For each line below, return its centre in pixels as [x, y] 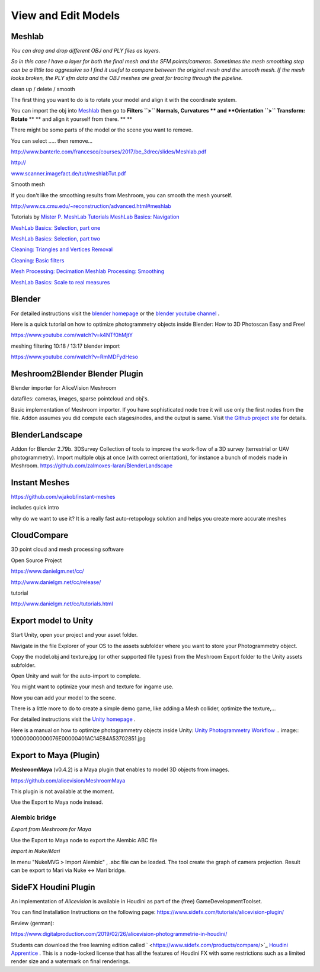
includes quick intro [35, 508]
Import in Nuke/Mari [36, 851]
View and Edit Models [65, 15]
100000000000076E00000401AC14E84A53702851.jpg [79, 739]
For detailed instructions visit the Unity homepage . [73, 719]
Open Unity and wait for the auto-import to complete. [76, 676]
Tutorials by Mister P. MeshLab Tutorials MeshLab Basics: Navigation [95, 217]
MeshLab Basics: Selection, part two [56, 239]
